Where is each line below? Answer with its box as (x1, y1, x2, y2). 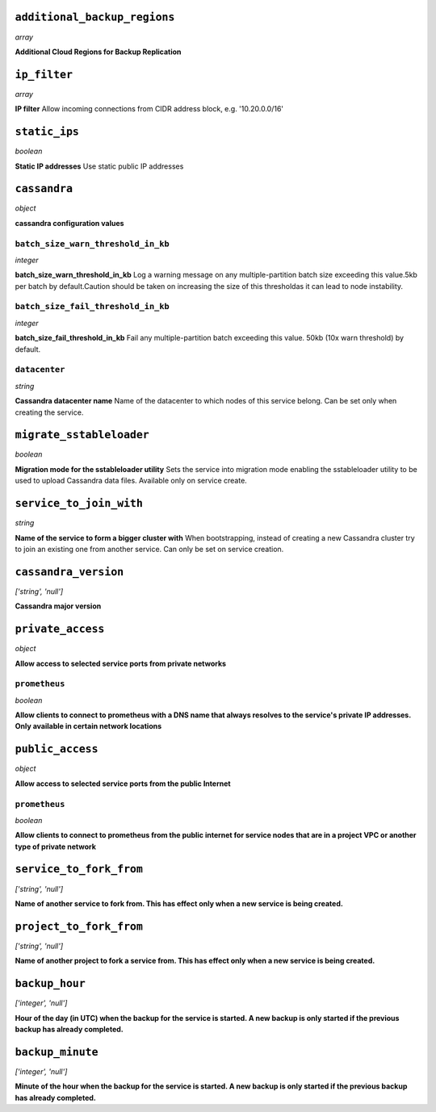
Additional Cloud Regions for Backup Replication (15, 47, 182, 56)
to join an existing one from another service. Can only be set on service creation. (15, 544, 284, 554)
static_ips (15, 125, 80, 139)
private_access (15, 622, 105, 636)
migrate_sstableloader (15, 428, 149, 441)
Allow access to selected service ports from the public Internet (15, 779, 231, 788)
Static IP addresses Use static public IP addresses (15, 161, 184, 171)
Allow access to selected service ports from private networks (15, 658, 226, 668)
